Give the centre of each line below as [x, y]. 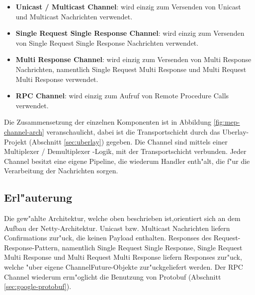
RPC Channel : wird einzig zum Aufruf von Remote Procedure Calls [122, 96]
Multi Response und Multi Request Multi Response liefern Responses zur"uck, [123, 257]
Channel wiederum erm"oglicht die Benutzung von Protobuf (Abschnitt [113, 276]
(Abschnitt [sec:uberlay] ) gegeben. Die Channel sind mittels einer [128, 141]
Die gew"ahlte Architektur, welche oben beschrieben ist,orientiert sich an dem [122, 218]
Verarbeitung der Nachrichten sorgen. [61, 171]
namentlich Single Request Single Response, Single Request [152, 247]
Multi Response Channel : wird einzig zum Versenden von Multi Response [133, 59]
